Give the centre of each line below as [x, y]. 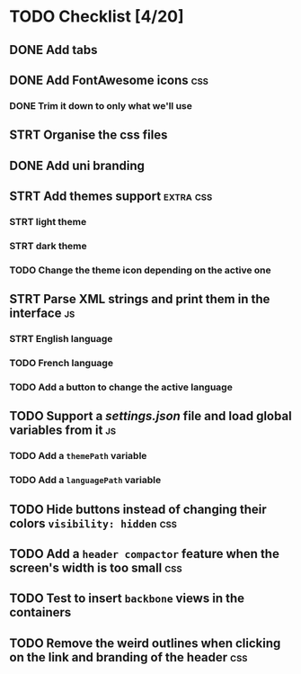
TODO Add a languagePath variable [85, 481]
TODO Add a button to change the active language [121, 387]
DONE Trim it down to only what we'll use [101, 105]
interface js [42, 314]
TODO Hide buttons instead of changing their [138, 509]
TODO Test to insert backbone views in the [127, 599]
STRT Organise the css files [89, 135]
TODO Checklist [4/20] [97, 17]
